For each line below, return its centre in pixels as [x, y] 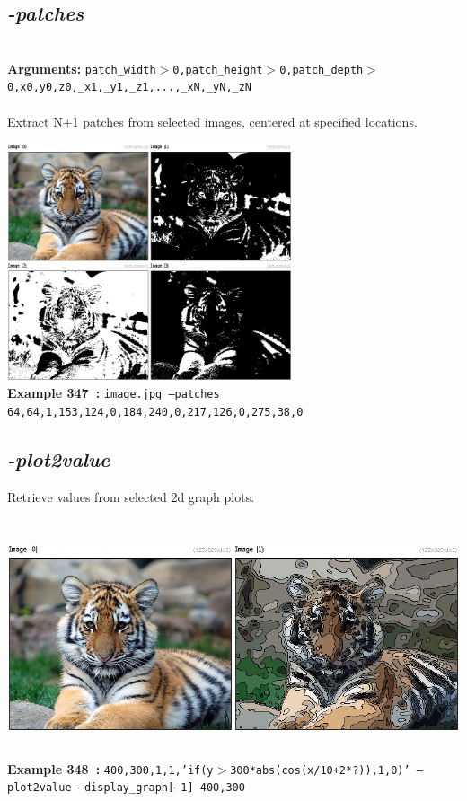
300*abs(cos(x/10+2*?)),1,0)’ [320, 770]
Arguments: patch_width [82, 68]
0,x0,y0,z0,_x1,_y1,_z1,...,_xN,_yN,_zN [130, 88]
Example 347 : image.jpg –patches [114, 393]
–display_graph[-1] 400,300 [161, 788]
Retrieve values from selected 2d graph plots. [131, 496]
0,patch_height [218, 70]
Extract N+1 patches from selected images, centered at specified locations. [212, 121]
